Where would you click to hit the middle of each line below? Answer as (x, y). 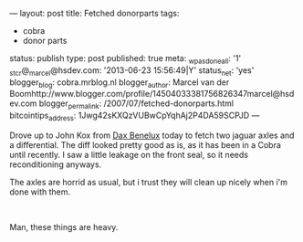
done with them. (40, 192)
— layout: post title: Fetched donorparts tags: (94, 13)
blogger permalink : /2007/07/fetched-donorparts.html (136, 105)
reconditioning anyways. (56, 164)
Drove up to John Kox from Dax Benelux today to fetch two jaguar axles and (152, 135)
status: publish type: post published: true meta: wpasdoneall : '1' (125, 59)
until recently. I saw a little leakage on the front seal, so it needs (129, 154)
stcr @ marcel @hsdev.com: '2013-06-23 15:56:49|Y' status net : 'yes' (132, 71)
